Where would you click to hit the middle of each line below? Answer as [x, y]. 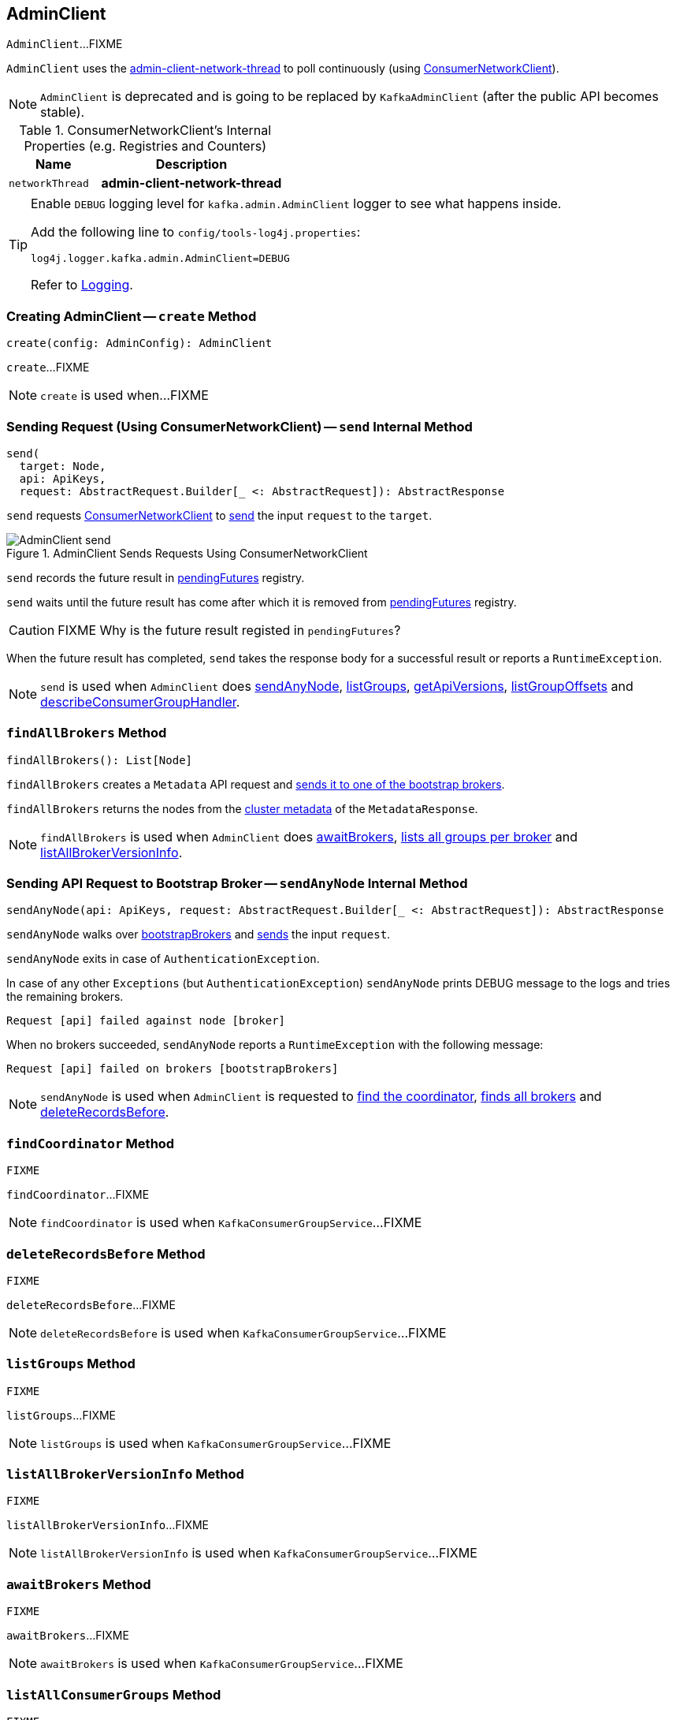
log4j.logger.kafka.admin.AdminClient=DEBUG [160, 259]
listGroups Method [71, 1364]
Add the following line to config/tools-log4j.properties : [196, 232]
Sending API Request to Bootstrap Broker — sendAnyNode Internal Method [237, 884]
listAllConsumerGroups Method [114, 1694]
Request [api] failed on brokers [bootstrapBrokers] [173, 1069]
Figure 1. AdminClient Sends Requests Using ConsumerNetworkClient [187, 553]
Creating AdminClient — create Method [132, 316]
